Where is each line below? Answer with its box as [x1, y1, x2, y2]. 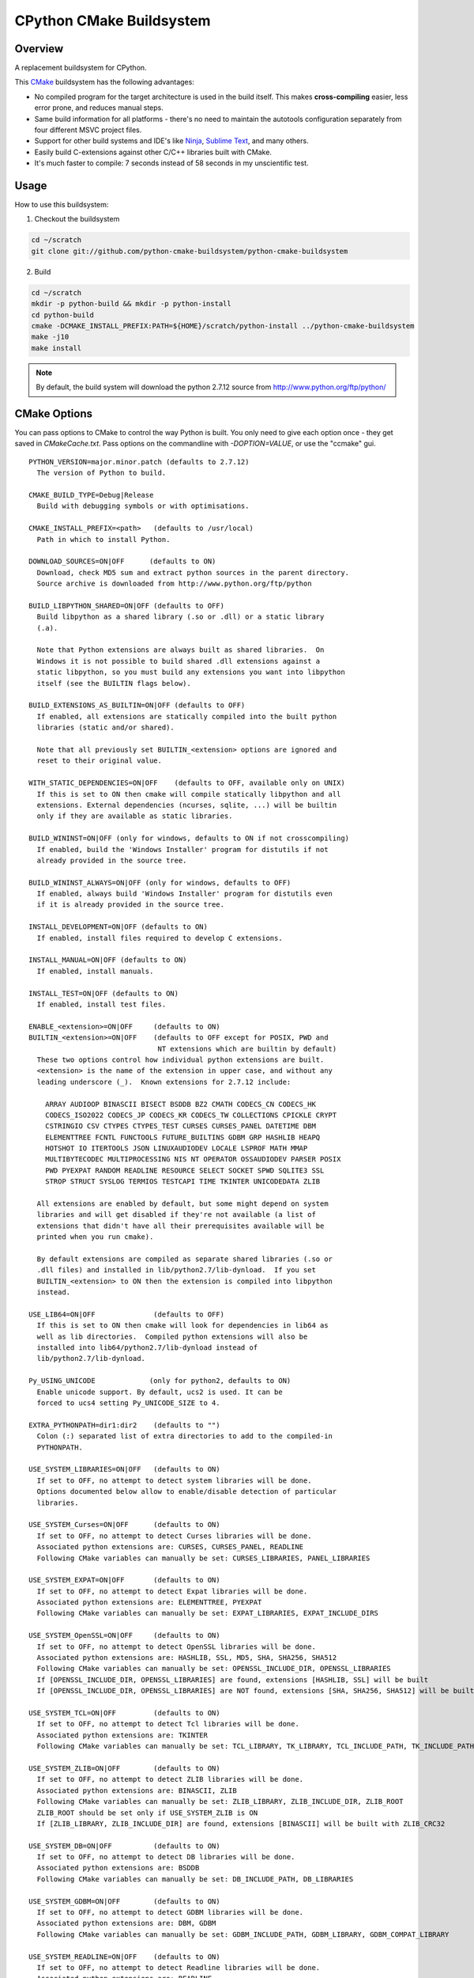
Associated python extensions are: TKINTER [36, 1730, 209, 1740]
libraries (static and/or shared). [36, 723, 175, 732]
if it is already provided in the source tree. [36, 900, 225, 909]
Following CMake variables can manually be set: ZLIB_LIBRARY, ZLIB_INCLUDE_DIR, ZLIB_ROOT [36, 1797, 404, 1806]
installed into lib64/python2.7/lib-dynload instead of [36, 1343, 258, 1352]
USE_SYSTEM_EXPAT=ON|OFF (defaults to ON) [28, 1575, 220, 1585]
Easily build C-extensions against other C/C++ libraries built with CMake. [34, 147, 273, 157]
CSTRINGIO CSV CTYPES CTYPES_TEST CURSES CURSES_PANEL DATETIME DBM [44, 1122, 316, 1131]
